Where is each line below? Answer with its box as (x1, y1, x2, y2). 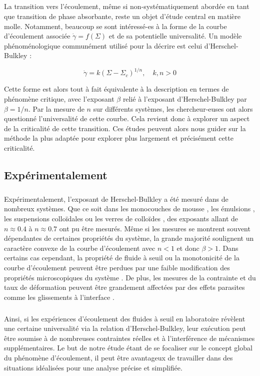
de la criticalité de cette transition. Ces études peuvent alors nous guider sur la (4, 123, 246, 133)
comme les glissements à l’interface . (4, 291, 114, 302)
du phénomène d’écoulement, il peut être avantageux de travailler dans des (4, 352, 233, 363)
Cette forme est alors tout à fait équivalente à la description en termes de (4, 84, 229, 94)
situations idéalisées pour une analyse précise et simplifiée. (4, 362, 182, 372)
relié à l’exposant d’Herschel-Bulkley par (122, 94, 247, 104)
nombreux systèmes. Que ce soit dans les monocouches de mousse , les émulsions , (4, 203, 255, 214)
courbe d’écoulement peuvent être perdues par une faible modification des (4, 262, 230, 272)
